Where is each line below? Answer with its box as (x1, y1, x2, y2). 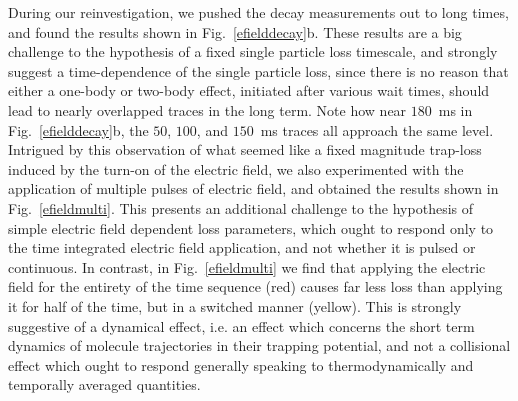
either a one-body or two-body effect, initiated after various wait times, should (8, 80, 490, 101)
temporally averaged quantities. (8, 374, 201, 395)
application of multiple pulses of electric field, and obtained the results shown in (8, 178, 499, 199)
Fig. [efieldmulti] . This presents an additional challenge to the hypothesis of (8, 197, 474, 218)
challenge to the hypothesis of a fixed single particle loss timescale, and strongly (8, 41, 498, 62)
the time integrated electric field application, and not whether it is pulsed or (8, 237, 476, 258)
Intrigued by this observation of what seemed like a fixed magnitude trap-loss (8, 139, 482, 160)
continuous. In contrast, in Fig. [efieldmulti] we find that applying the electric (8, 256, 486, 277)
